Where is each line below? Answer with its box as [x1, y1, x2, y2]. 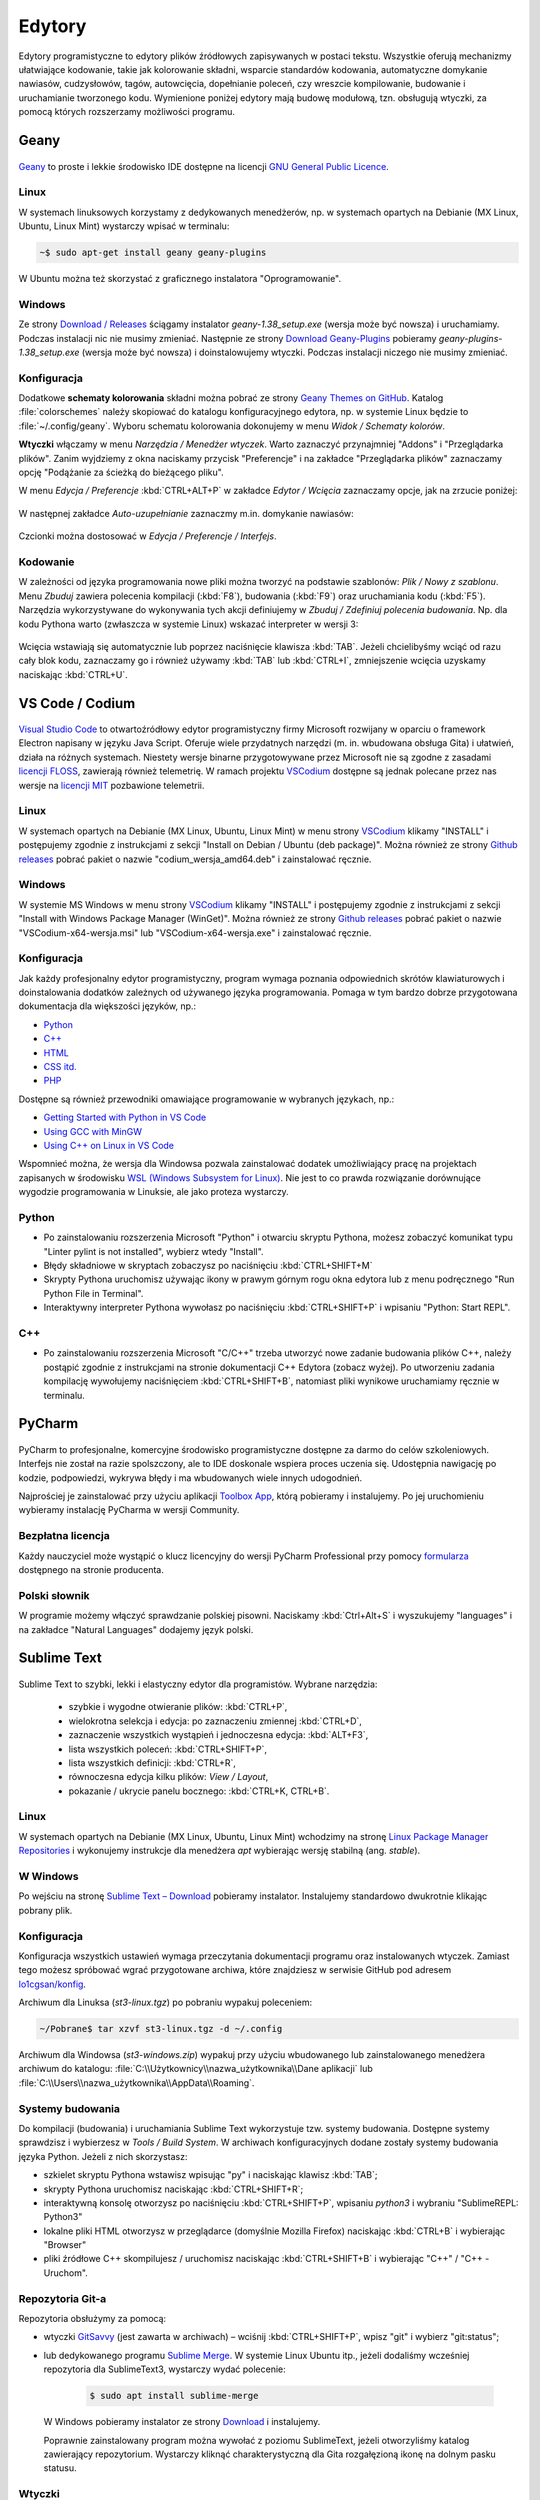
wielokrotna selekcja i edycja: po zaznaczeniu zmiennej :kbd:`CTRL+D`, [68, 1715, 362, 1727]
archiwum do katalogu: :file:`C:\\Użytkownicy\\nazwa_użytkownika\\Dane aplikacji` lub [18, 2063, 374, 2075]
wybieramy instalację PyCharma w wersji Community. [18, 1504, 240, 1516]
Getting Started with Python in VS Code [43, 1111, 207, 1124]
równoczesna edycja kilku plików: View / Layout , [68, 1771, 269, 1783]
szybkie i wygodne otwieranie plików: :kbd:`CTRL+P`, [68, 1701, 288, 1713]
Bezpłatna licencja [18, 1529, 110, 1543]
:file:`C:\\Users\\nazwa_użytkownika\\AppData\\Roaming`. [18, 2076, 255, 2089]
